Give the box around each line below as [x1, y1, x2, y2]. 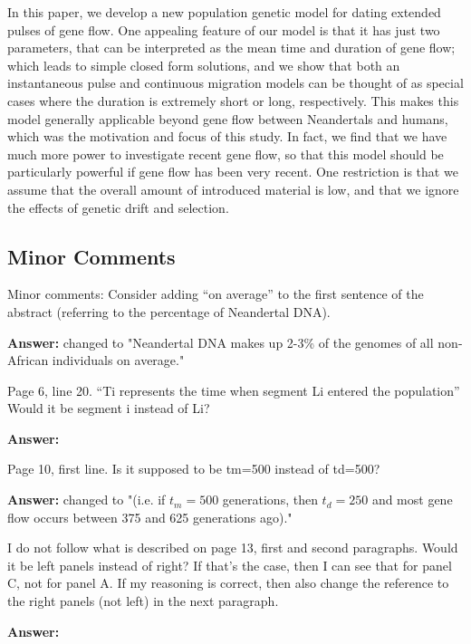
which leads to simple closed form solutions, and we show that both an [7, 55, 400, 74]
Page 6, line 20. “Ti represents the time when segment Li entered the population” [7, 380, 460, 399]
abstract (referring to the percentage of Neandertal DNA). [7, 302, 331, 321]
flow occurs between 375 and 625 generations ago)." [7, 507, 293, 526]
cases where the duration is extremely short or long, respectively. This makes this [7, 91, 459, 110]
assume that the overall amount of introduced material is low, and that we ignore [7, 179, 459, 198]
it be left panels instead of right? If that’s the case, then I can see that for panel [7, 555, 452, 574]
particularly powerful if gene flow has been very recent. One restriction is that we [7, 162, 458, 181]
